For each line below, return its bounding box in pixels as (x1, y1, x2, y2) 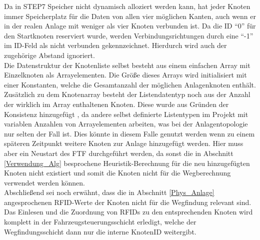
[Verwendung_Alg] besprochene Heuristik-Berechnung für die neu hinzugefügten (4, 157, 250, 168)
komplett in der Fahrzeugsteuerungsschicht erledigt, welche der (4, 216, 196, 227)
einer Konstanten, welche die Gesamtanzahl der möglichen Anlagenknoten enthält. (4, 79, 256, 89)
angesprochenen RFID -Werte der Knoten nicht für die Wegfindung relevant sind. (4, 196, 251, 207)
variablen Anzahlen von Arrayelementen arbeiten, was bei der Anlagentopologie (4, 118, 248, 129)
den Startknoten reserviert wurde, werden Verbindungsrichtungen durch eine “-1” (4, 30, 253, 40)
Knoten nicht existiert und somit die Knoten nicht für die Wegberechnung (4, 167, 231, 178)
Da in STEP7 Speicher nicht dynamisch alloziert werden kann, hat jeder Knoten (4, 1, 250, 11)
